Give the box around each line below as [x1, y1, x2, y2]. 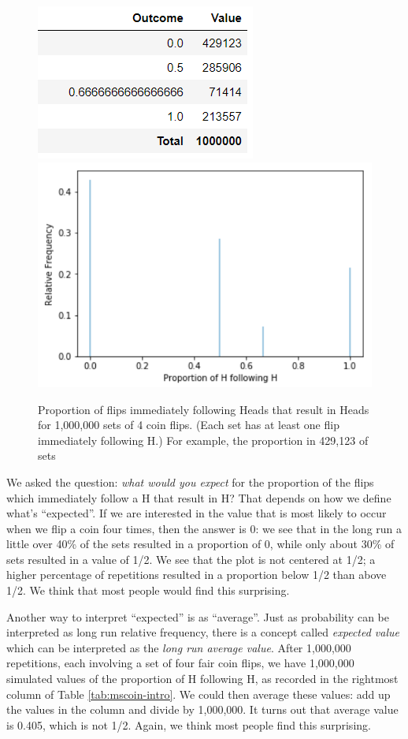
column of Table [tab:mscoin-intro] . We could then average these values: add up [6, 685, 391, 702]
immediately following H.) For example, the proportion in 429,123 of [38, 431, 369, 448]
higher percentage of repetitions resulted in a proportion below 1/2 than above [6, 566, 387, 583]
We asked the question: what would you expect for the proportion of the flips [6, 473, 374, 490]
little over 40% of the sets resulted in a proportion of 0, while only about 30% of [6, 536, 395, 552]
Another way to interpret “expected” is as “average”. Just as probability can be [6, 608, 389, 625]
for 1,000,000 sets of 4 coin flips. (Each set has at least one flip [38, 416, 339, 433]
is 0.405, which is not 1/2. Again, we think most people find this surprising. [6, 716, 371, 733]
